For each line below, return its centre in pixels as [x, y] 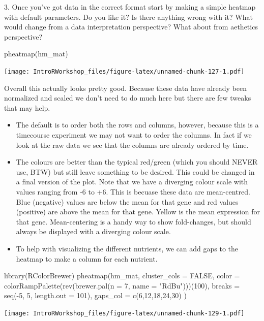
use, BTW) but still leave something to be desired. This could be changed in [135, 171]
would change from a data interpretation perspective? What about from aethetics [131, 27]
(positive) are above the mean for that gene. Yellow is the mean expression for [138, 212]
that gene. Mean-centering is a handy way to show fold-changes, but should [134, 221]
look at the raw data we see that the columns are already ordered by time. [132, 145]
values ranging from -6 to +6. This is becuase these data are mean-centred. [133, 191]
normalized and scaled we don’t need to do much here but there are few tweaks [128, 98]
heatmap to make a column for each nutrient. [87, 258]
